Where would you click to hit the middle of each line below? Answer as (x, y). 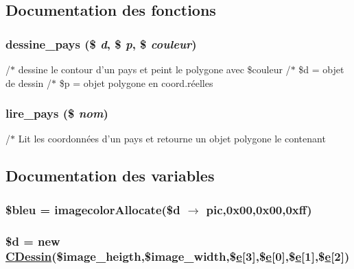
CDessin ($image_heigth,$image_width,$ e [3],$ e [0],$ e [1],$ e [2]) (178, 256)
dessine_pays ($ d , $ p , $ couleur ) (101, 43)
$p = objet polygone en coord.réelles (136, 82)
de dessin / (29, 82)
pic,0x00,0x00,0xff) (259, 209)
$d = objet (321, 69)
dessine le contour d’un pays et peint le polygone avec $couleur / (154, 69)
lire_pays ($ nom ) (57, 113)
